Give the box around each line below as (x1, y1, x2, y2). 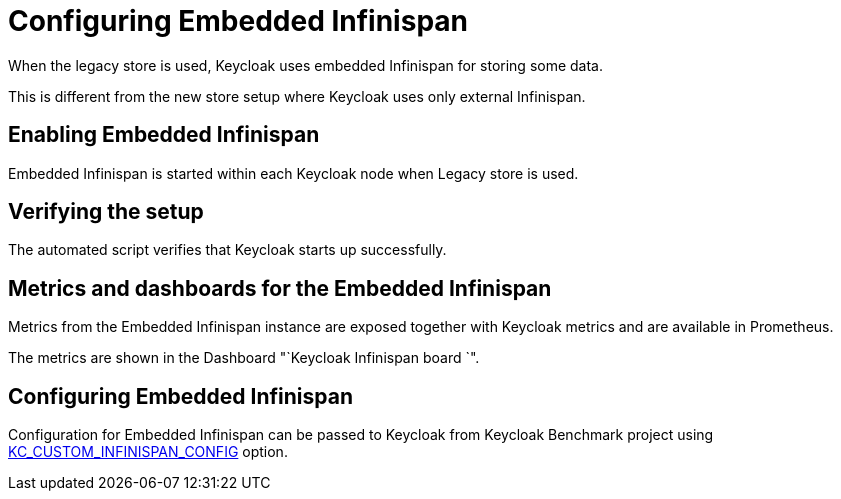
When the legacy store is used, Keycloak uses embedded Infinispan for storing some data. (8, 56, 604, 74)
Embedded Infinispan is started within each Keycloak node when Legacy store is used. (8, 164, 579, 182)
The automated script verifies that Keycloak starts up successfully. (8, 241, 447, 259)
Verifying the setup (8, 199, 204, 225)
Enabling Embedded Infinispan (8, 122, 320, 148)
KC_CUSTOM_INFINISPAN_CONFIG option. (8, 443, 288, 461)
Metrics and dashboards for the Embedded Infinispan (8, 275, 552, 301)
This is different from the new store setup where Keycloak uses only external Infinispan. (8, 87, 586, 105)
